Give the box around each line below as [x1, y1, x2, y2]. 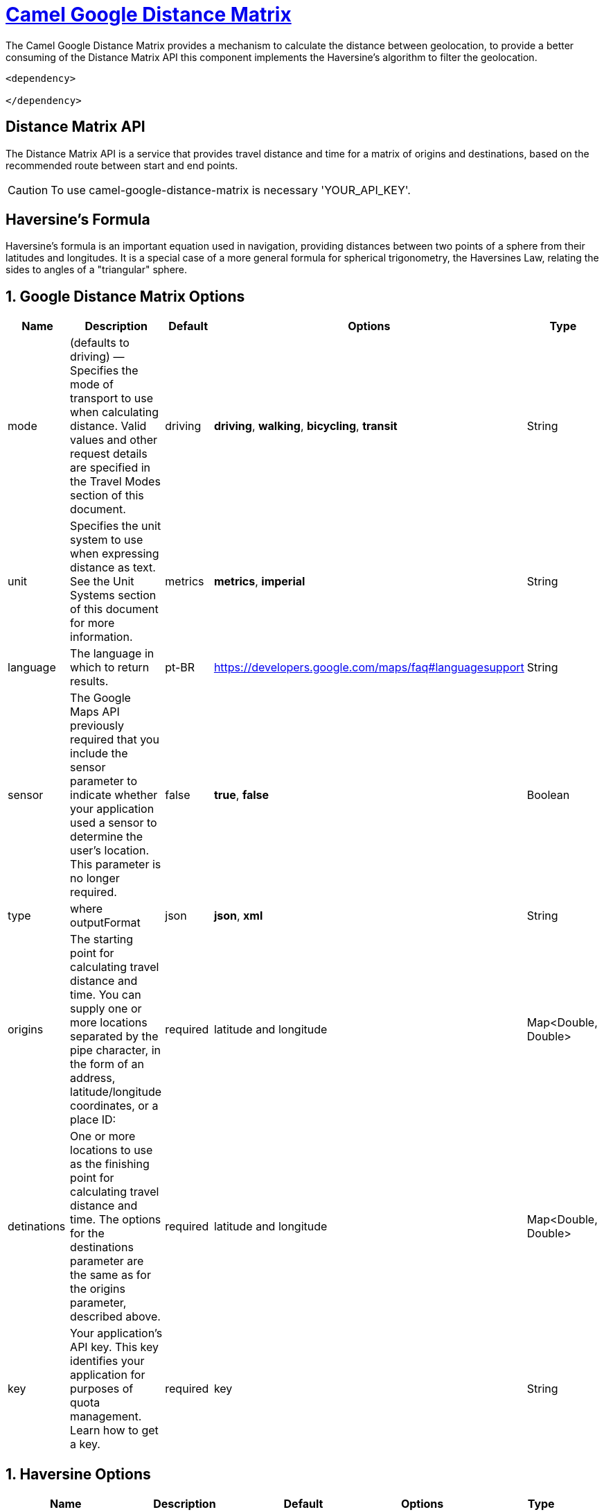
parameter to [70, 774, 137, 789]
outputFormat [70, 916, 141, 930]
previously [70, 719, 124, 733]
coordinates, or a [70, 1099, 159, 1113]
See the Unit [70, 574, 134, 589]
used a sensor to [70, 816, 157, 830]
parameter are [70, 1254, 144, 1269]
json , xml [213, 909, 263, 923]
